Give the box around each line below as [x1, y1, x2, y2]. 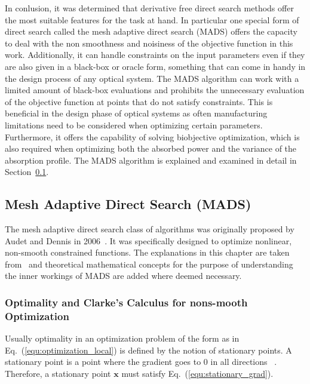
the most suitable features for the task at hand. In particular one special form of [5, 13, 299, 26]
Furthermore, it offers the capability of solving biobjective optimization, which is [5, 130, 300, 143]
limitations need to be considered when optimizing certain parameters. [5, 118, 263, 131]
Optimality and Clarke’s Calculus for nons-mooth [5, 295, 248, 309]
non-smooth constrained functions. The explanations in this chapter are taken [5, 246, 290, 259]
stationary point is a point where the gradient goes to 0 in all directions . [5, 355, 277, 368]
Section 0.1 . [5, 165, 49, 178]
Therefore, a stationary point [5, 367, 111, 379]
